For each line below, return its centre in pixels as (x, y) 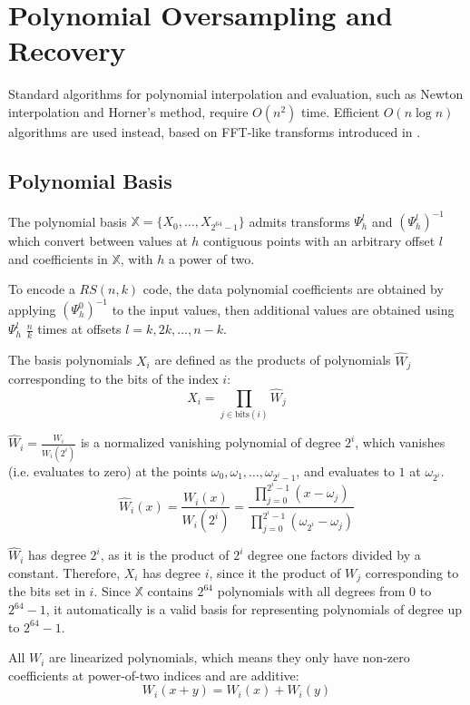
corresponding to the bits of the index (113, 378)
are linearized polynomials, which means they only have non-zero (230, 657)
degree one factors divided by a (334, 555)
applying (32, 309)
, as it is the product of (165, 555)
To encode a (42, 289)
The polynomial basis (68, 221)
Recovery (67, 50)
